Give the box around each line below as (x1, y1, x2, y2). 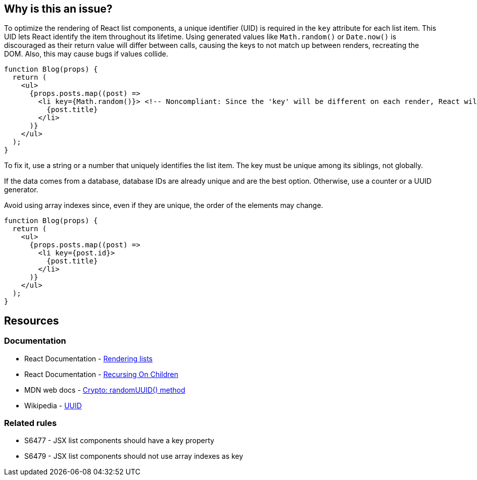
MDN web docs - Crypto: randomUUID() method (24, 385, 185, 394)
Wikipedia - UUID (24, 401, 82, 410)
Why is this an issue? (4, 3, 113, 15)
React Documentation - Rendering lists (24, 354, 153, 363)
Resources (4, 314, 59, 327)
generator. (4, 185, 38, 194)
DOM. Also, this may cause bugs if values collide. (4, 49, 168, 59)
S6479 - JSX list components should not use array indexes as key (24, 452, 244, 461)
